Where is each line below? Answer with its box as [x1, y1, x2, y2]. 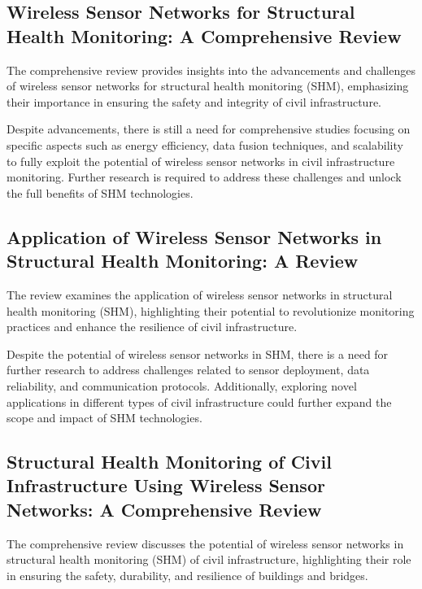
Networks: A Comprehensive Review [7, 496, 322, 521]
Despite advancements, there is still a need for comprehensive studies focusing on [7, 120, 411, 137]
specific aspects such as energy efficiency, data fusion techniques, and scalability [7, 136, 403, 153]
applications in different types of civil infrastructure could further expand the [7, 393, 392, 410]
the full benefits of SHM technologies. [7, 184, 194, 201]
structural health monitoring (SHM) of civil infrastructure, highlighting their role [7, 551, 411, 568]
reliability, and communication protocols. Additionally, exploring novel [7, 377, 357, 394]
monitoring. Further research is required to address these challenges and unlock [7, 168, 402, 185]
